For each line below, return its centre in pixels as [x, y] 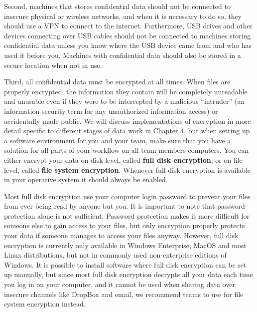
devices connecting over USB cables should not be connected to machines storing [128, 35]
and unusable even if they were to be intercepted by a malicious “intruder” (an [124, 101]
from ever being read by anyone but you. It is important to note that [110, 206]
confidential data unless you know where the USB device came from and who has [128, 45]
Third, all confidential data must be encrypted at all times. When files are [117, 82]
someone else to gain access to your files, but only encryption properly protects [125, 225]
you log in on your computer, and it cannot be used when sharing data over [120, 284]
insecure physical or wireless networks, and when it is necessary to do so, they [123, 16]
